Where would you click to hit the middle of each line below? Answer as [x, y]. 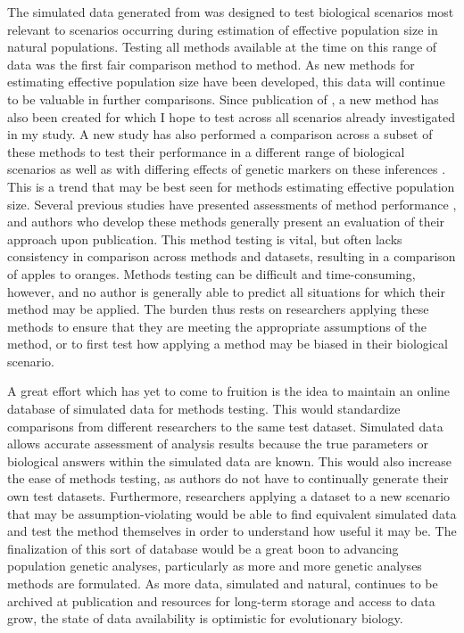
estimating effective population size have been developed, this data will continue [226, 82]
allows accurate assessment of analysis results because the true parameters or [218, 444]
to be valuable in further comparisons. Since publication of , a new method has [223, 99]
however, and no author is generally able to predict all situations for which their [226, 291]
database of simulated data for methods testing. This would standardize [204, 409]
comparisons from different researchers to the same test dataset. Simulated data [225, 426]
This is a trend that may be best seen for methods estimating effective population [231, 186]
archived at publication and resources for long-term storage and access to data [221, 600]
